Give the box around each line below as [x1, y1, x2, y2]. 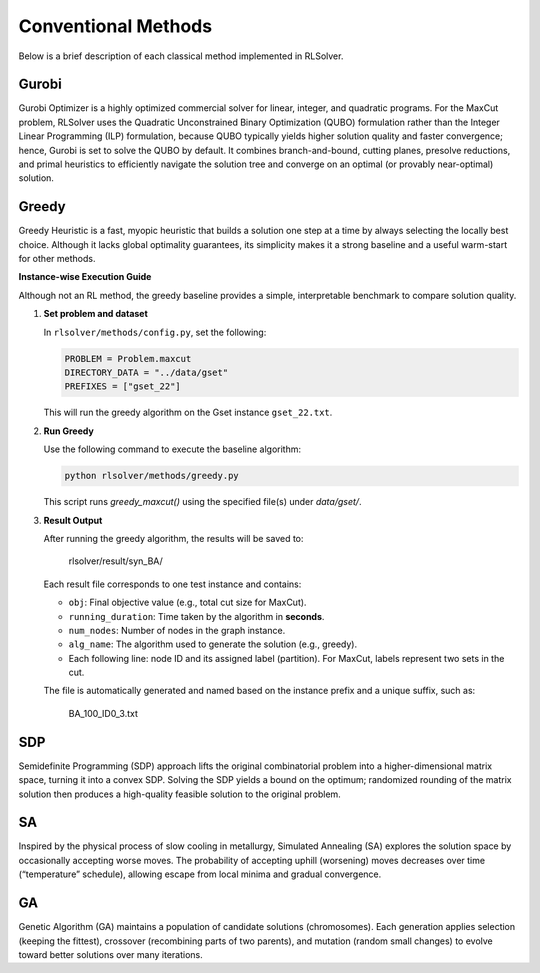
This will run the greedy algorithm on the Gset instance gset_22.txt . [43, 406, 333, 419]
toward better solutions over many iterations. [18, 948, 204, 960]
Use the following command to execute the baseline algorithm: [43, 443, 302, 455]
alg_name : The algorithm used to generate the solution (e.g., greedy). [68, 638, 358, 650]
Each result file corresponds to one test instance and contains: [43, 578, 302, 590]
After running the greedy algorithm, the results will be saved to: [43, 532, 304, 544]
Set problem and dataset [43, 308, 149, 320]
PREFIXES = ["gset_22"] [64, 381, 182, 392]
